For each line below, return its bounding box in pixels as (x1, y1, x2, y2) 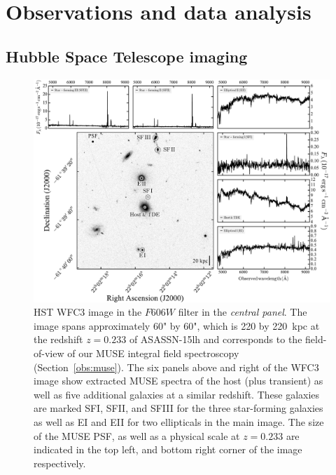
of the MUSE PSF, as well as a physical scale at (34, 428, 240, 443)
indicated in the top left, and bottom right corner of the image (34, 442, 302, 457)
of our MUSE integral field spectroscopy (67, 345, 239, 360)
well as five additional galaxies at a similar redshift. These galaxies (34, 387, 320, 401)
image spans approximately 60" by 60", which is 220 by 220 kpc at (34, 318, 320, 333)
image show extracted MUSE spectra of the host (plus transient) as (34, 373, 323, 388)
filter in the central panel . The (178, 305, 307, 319)
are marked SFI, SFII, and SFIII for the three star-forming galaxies (34, 401, 323, 415)
